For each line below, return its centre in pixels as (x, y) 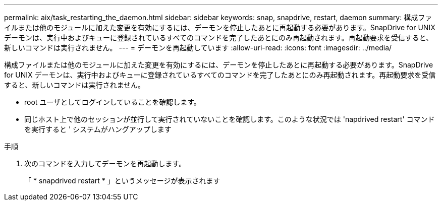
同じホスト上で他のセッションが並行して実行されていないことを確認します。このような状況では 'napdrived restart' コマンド (230, 119)
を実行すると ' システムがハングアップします (98, 129)
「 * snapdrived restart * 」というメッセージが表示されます (122, 181)
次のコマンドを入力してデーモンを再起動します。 (105, 163)
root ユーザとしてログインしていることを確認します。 (113, 102)
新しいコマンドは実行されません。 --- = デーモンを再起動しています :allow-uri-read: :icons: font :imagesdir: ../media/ (198, 48)
